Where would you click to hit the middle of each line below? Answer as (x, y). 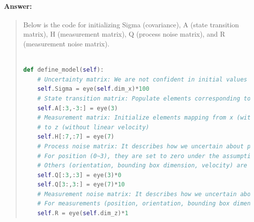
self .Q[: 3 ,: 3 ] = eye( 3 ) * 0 (79, 175)
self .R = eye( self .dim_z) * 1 (83, 213)
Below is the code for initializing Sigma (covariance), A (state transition (131, 24)
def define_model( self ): (63, 70)
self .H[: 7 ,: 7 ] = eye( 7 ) (76, 137)
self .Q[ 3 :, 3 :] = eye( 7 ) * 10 (81, 185)
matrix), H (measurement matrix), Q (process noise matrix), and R (124, 34)
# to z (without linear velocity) (93, 127)
